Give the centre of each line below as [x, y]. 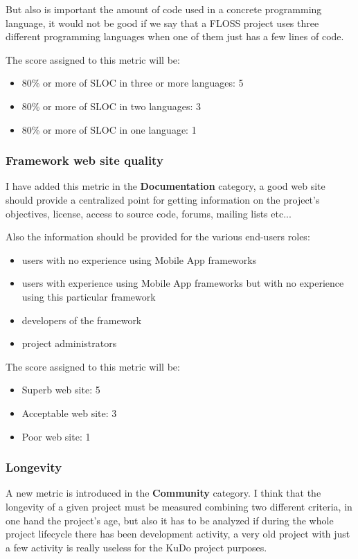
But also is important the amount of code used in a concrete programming [164, 9]
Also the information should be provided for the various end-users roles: [158, 237]
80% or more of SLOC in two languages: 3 [111, 106]
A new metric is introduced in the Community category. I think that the [163, 493]
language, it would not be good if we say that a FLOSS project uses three [162, 23]
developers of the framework [82, 320]
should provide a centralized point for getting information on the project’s [163, 199]
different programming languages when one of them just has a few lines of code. [175, 36]
